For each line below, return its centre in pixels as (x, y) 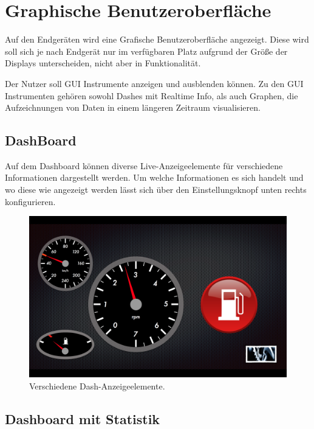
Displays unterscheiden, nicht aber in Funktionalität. (103, 63)
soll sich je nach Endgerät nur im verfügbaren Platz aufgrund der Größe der (146, 51)
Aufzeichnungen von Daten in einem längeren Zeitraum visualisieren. (133, 107)
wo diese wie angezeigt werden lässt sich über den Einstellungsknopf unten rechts (156, 190)
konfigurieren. (30, 201)
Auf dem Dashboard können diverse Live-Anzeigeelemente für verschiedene (144, 165)
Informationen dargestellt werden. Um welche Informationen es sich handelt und (154, 177)
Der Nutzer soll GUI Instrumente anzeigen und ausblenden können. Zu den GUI (154, 83)
